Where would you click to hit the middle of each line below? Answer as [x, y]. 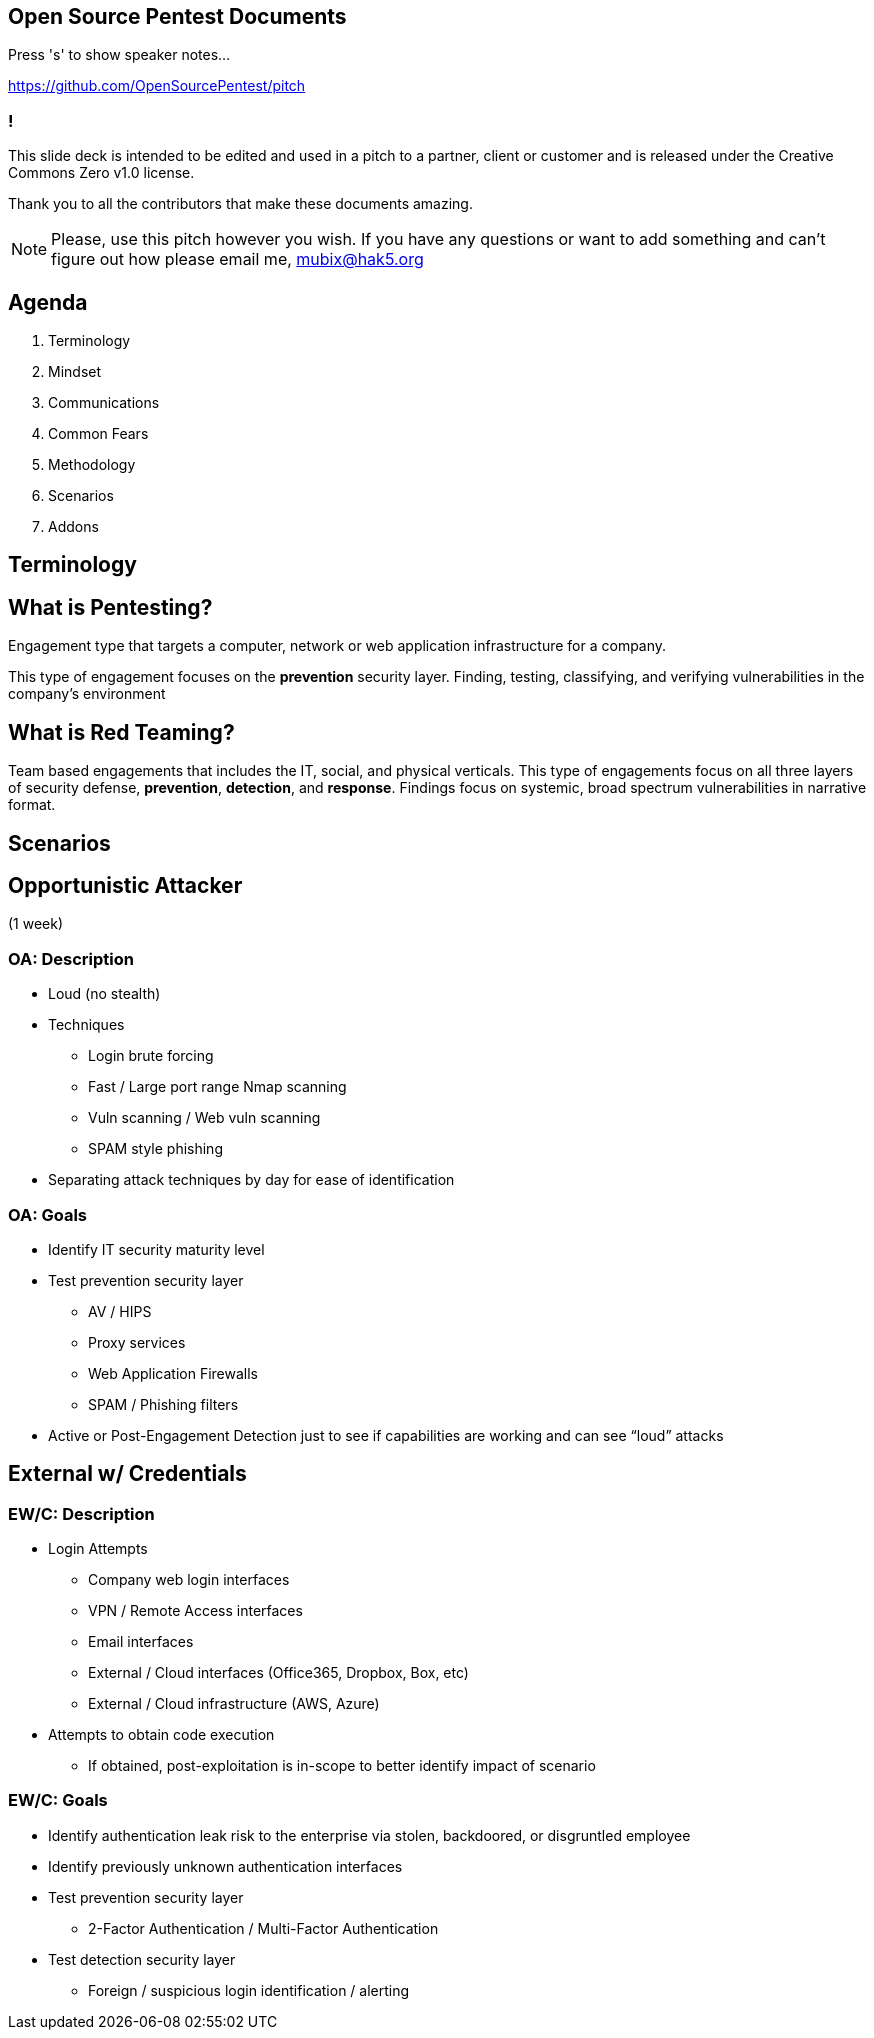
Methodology [92, 465]
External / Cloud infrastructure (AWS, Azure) [234, 1704]
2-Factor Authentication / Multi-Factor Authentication [263, 1928]
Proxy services [137, 1342]
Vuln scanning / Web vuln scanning [204, 1118]
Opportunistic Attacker [125, 885]
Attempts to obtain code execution [161, 1735]
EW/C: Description [81, 1513]
